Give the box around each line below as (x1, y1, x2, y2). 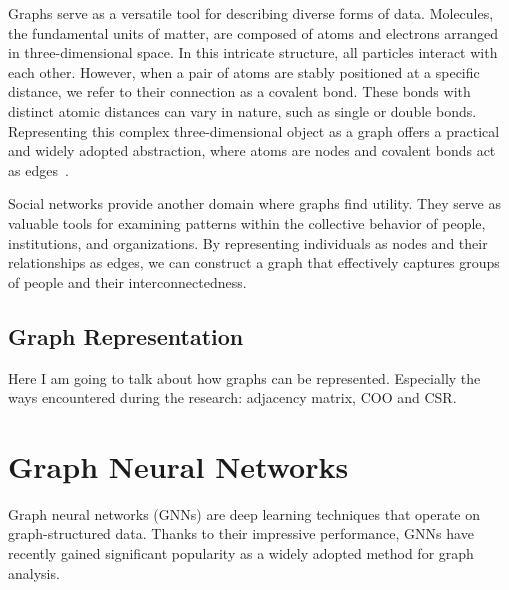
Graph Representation (8, 320, 244, 351)
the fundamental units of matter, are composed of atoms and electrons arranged (8, 22, 499, 43)
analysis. (8, 562, 60, 583)
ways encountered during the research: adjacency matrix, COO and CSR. (8, 387, 457, 408)
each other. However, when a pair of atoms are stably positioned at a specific (8, 61, 480, 82)
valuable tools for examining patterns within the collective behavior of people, (8, 212, 486, 233)
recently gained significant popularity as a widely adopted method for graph (8, 543, 474, 564)
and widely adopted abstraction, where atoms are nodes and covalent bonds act (8, 140, 496, 161)
